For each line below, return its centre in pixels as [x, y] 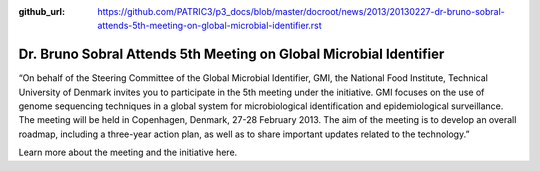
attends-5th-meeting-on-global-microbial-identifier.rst [209, 26]
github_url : [41, 11]
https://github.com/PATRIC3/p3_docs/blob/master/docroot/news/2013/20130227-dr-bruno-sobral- [301, 11]
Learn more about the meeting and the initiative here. [128, 152]
